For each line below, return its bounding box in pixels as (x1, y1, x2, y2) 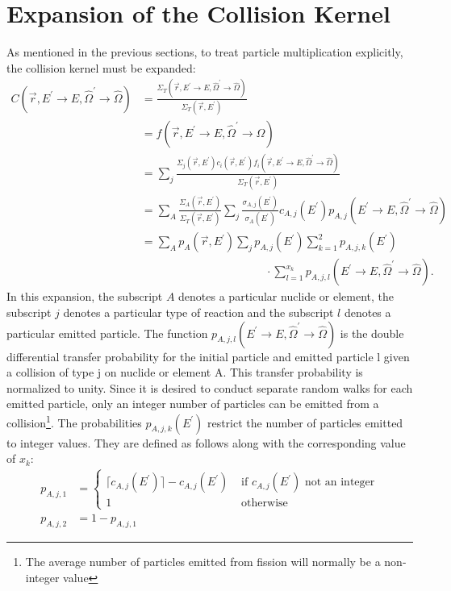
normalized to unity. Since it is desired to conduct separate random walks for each (6, 379, 413, 396)
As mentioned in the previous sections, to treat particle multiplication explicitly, (6, 44, 403, 60)
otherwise (241, 497, 288, 510)
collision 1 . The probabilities (6, 411, 142, 431)
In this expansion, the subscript (6, 288, 163, 305)
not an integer (304, 477, 375, 489)
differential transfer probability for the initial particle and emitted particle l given (6, 348, 410, 364)
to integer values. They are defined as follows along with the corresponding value (6, 434, 406, 451)
